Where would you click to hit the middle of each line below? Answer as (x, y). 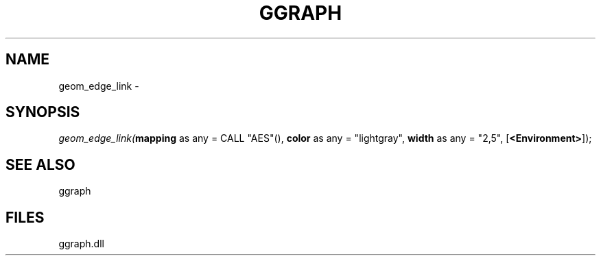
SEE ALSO (40, 164)
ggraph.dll (81, 244)
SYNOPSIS (43, 112)
